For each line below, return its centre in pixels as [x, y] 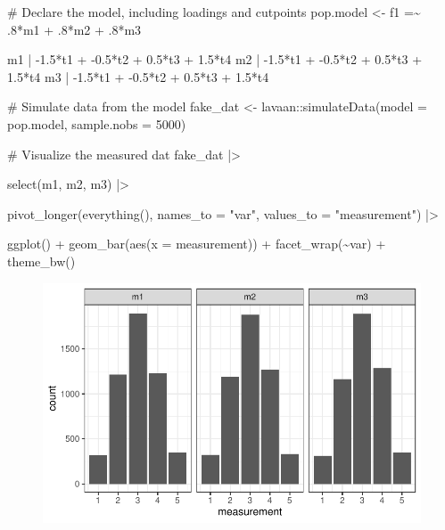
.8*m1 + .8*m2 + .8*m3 [74, 29]
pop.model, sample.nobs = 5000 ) [97, 123]
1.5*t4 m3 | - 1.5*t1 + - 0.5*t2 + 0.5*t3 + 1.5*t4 [138, 76]
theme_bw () [41, 261]
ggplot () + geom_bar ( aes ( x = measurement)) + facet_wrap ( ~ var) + [197, 244]
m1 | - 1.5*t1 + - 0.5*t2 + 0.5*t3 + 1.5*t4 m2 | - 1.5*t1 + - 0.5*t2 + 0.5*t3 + [215, 59]
